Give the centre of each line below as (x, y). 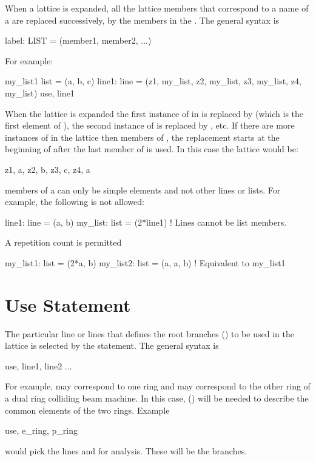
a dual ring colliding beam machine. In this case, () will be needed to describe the (157, 398)
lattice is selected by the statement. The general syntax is (112, 345)
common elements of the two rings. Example (87, 410)
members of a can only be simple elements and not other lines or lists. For (143, 190)
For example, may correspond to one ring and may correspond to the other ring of (158, 386)
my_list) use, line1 (40, 93)
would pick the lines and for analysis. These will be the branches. (126, 450)
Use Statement (68, 304)
